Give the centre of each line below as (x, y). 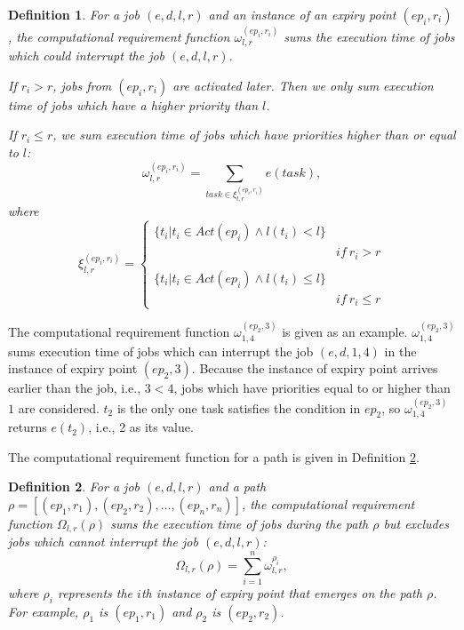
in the (400, 351)
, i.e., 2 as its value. (141, 427)
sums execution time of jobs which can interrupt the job (161, 351)
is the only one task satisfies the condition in (239, 407)
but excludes (416, 523)
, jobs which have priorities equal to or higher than (312, 388)
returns (28, 427)
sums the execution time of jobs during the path (240, 523)
